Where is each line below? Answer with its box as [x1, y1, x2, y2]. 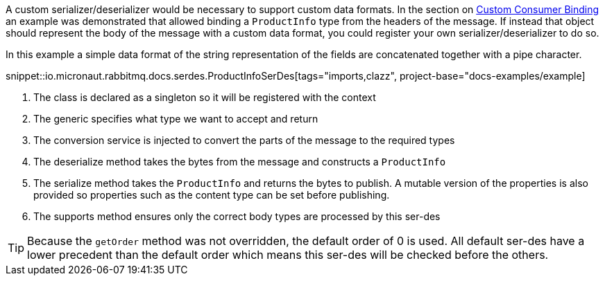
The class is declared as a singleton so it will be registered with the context [33, 91, 376, 103]
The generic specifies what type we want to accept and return [33, 113, 318, 125]
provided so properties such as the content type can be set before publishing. [33, 189, 390, 201]
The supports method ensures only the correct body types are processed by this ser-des [33, 210, 441, 222]
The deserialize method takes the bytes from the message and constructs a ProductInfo [33, 156, 446, 167]
